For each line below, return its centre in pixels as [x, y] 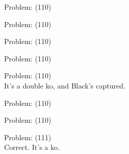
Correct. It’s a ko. [32, 147]
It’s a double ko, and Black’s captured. [65, 85]
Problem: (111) [28, 137]
